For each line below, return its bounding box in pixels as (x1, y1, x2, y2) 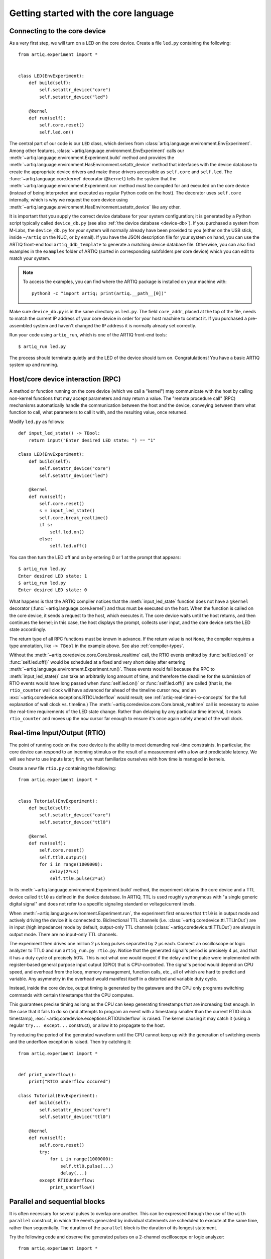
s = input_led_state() (39, 508, 95, 514)
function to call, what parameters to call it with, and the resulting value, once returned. (9, 409, 188, 415)
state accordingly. (9, 626, 47, 633)
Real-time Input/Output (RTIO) (9, 728, 106, 737)
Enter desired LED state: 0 (18, 587, 87, 593)
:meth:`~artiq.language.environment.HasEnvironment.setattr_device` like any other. (9, 204, 181, 210)
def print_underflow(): (18, 1072, 77, 1077)
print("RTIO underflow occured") (28, 1079, 111, 1085)
